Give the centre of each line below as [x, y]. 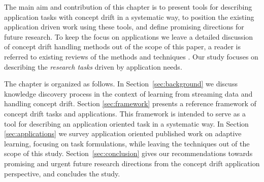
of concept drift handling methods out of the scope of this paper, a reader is [122, 47]
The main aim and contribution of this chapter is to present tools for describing [128, 7]
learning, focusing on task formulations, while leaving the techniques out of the [127, 143]
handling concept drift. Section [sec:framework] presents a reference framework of [130, 103]
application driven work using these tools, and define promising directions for [124, 27]
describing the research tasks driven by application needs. [93, 66]
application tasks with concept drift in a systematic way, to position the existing [129, 17]
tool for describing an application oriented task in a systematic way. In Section [126, 123]
